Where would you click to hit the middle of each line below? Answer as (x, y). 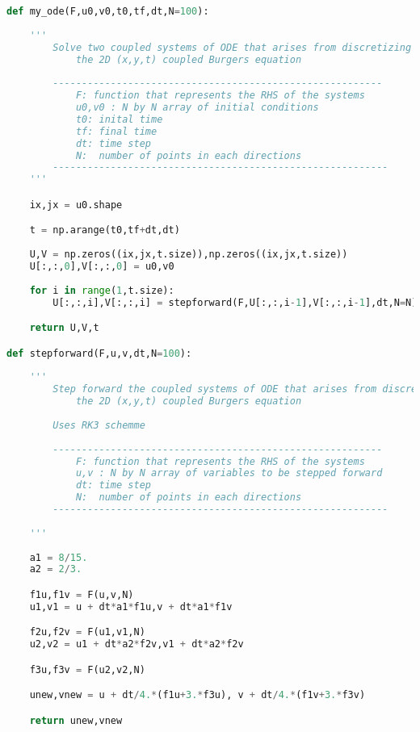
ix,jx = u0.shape (76, 205)
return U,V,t (64, 328)
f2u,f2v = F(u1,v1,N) (87, 632)
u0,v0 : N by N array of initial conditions (197, 107)
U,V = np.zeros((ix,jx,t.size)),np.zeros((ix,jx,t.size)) (189, 255)
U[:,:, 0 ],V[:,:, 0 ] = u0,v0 (102, 266)
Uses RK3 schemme (99, 425)
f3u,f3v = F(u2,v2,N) (87, 669)
